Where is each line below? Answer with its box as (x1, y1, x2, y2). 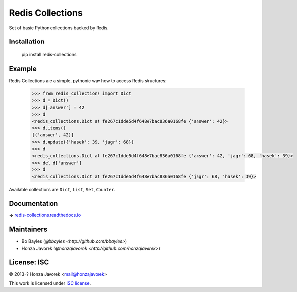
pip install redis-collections (21, 51, 77, 57)
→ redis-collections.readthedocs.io (9, 212, 81, 218)
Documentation (9, 199, 58, 208)
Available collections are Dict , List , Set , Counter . (9, 186, 116, 192)
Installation (9, 38, 45, 46)
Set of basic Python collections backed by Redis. (9, 25, 109, 31)
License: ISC (9, 258, 49, 266)
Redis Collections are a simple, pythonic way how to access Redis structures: (9, 77, 167, 83)
